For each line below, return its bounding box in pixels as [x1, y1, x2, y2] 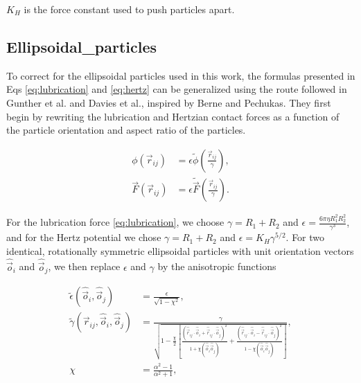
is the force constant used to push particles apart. [24, 2, 235, 16]
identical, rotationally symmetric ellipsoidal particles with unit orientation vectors [6, 243, 354, 258]
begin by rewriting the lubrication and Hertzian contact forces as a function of [6, 109, 340, 123]
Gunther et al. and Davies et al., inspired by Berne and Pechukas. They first [6, 95, 331, 109]
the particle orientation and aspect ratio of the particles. [6, 123, 246, 137]
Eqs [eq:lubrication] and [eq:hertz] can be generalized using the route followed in [6, 82, 347, 96]
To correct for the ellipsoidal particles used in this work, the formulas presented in [6, 68, 355, 82]
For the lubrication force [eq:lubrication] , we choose [6, 215, 224, 229]
